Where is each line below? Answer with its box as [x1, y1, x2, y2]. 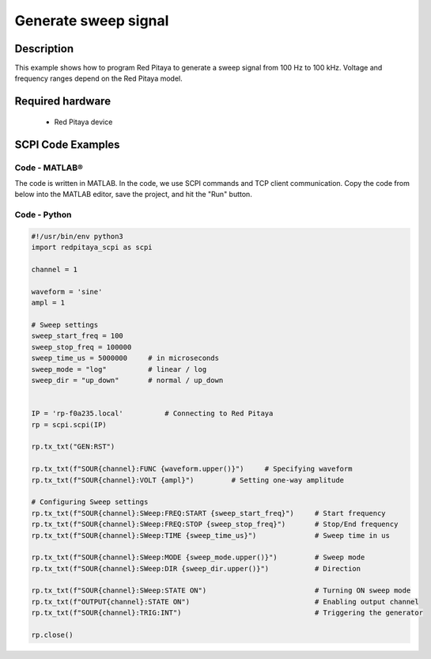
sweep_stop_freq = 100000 [31, 343, 132, 351]
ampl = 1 [31, 298, 66, 308]
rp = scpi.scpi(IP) [31, 420, 107, 429]
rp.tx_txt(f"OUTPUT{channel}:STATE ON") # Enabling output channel [31, 597, 419, 606]
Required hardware [14, 95, 111, 108]
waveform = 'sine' [31, 287, 103, 296]
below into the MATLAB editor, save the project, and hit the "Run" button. [14, 190, 252, 199]
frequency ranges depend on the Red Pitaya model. [14, 74, 183, 83]
